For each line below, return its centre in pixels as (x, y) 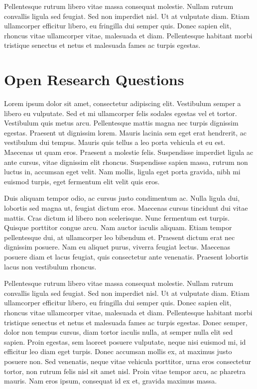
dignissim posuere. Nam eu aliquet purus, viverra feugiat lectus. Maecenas (117, 247)
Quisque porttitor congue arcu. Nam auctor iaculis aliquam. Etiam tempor (118, 227)
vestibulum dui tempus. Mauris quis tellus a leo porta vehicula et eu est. (115, 142)
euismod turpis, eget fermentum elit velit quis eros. (82, 181)
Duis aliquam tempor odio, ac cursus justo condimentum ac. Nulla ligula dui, (122, 198)
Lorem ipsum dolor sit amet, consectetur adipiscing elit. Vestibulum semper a (123, 103)
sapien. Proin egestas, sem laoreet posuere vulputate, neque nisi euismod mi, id (125, 341)
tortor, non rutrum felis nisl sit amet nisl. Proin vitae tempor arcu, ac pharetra (125, 371)
